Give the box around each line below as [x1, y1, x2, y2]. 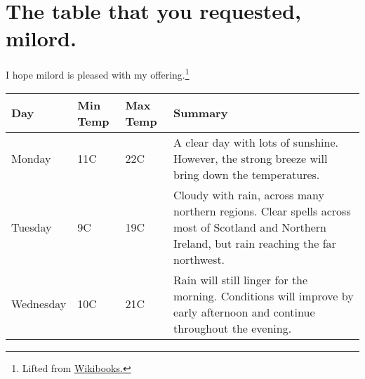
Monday [11, 149, 51, 166]
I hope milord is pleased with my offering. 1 [6, 65, 190, 81]
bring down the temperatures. [173, 166, 320, 182]
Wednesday [11, 295, 67, 312]
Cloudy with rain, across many [173, 186, 324, 203]
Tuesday [11, 218, 52, 235]
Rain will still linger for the [173, 271, 308, 288]
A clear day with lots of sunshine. [173, 133, 339, 150]
